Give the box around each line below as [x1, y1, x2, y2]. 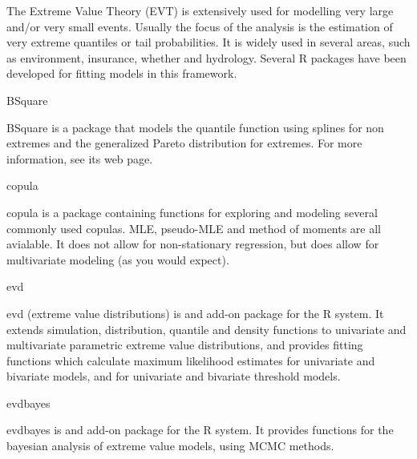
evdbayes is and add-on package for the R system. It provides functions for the [6, 421, 394, 438]
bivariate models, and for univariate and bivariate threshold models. [6, 368, 341, 385]
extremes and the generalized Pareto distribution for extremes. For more [6, 135, 362, 151]
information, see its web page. [6, 150, 153, 167]
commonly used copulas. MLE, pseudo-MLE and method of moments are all [6, 219, 382, 236]
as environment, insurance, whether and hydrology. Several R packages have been [6, 49, 407, 66]
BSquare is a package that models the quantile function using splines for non [6, 119, 384, 135]
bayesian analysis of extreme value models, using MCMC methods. [6, 437, 334, 454]
